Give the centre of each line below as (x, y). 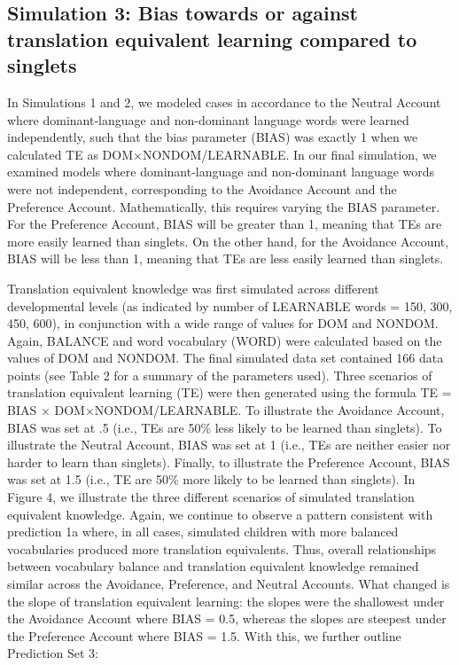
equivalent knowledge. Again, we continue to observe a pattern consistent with (220, 514)
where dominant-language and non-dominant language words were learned (208, 119)
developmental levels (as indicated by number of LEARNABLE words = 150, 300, (230, 305)
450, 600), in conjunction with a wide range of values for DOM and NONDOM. (223, 323)
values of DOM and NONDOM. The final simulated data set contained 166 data (226, 358)
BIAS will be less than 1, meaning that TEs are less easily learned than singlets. (226, 258)
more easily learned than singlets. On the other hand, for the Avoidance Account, (228, 241)
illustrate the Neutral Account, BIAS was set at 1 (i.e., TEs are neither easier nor (229, 445)
